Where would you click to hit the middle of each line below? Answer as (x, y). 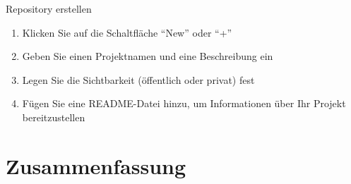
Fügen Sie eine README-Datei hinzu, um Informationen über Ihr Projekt (184, 103)
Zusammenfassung (96, 165)
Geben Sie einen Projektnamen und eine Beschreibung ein (148, 56)
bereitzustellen (54, 117)
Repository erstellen (49, 8)
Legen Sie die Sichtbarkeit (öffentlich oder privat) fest (138, 79)
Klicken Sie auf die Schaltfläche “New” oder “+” (127, 32)
